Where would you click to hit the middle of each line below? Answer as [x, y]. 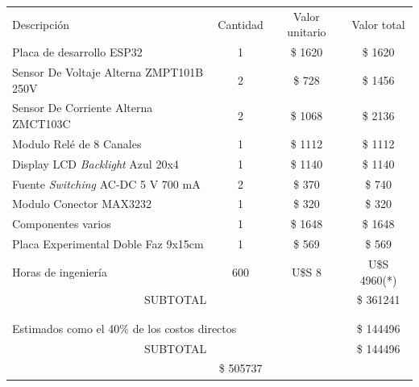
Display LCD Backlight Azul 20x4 [95, 163]
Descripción [41, 24]
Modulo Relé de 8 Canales [77, 143]
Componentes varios [62, 224]
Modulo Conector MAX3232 [82, 204]
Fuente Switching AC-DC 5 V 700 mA [106, 183]
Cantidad [241, 24]
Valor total [378, 24]
